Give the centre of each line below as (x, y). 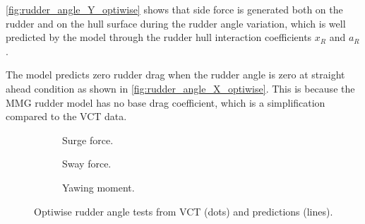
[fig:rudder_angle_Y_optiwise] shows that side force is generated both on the (174, 9)
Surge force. (88, 140)
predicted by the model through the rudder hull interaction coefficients (159, 37)
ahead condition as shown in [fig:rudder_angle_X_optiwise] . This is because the (180, 88)
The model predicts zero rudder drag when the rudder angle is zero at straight (175, 75)
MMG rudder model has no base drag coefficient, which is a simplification (166, 102)
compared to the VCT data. (66, 116)
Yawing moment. (98, 187)
